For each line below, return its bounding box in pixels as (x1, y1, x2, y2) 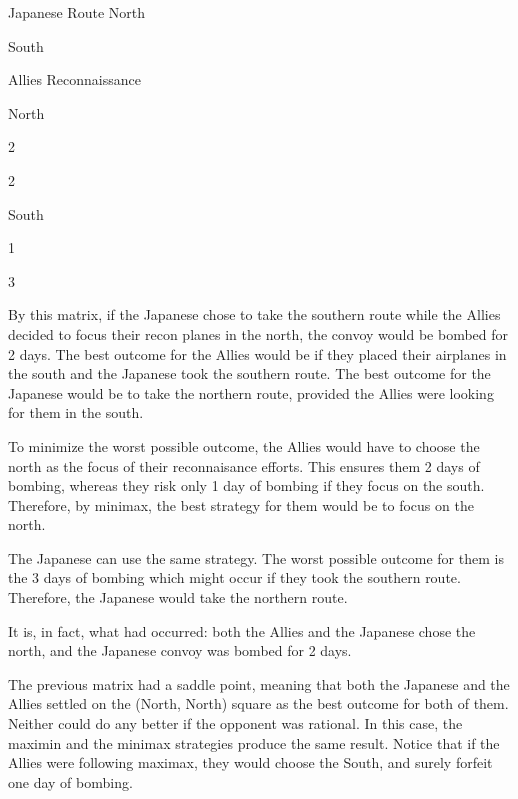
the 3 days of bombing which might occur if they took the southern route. (8, 567, 461, 588)
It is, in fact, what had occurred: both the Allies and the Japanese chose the (8, 620, 476, 641)
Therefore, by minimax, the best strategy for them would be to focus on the (8, 494, 474, 515)
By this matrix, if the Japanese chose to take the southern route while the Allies (8, 304, 501, 325)
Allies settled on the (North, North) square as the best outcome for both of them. (8, 693, 509, 714)
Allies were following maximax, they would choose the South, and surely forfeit (8, 752, 493, 773)
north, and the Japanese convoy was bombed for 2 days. (8, 640, 352, 661)
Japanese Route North (8, 2, 146, 22)
